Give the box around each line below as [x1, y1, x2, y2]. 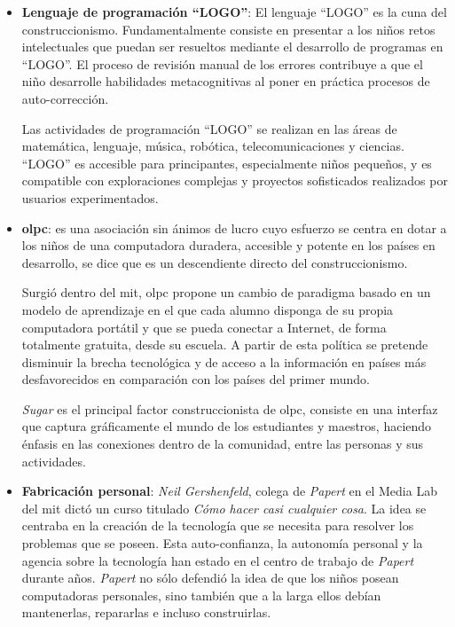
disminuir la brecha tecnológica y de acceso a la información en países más [21, 352, 427, 371]
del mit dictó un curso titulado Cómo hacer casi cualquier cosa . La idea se [21, 498, 427, 517]
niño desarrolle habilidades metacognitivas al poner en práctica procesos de [21, 72, 430, 90]
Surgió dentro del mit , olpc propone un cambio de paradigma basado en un [21, 283, 431, 302]
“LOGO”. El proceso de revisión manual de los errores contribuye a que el [21, 54, 423, 73]
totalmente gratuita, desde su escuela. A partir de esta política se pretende [21, 335, 428, 354]
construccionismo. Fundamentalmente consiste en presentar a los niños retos [21, 20, 435, 38]
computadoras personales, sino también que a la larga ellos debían [21, 585, 381, 604]
